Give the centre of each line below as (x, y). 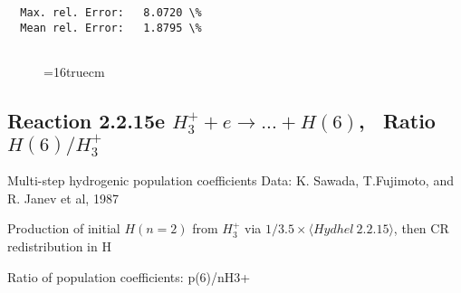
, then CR (421, 228)
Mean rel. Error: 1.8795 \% (111, 28)
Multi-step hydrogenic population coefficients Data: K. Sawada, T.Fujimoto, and (230, 180)
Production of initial (64, 228)
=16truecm (74, 71)
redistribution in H (59, 246)
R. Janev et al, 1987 (63, 198)
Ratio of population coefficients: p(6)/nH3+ (129, 276)
